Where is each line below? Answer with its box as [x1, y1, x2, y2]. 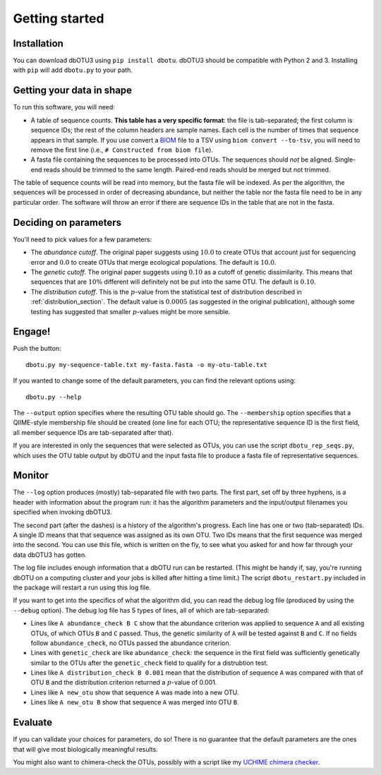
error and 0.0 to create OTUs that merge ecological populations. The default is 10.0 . [30, 258, 277, 266]
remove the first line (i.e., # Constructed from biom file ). [30, 145, 213, 154]
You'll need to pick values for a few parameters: [13, 235, 152, 244]
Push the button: [13, 344, 61, 353]
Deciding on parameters [13, 216, 121, 229]
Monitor [13, 469, 49, 481]
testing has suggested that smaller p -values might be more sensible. [30, 307, 231, 316]
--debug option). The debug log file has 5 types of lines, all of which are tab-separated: [13, 606, 270, 614]
